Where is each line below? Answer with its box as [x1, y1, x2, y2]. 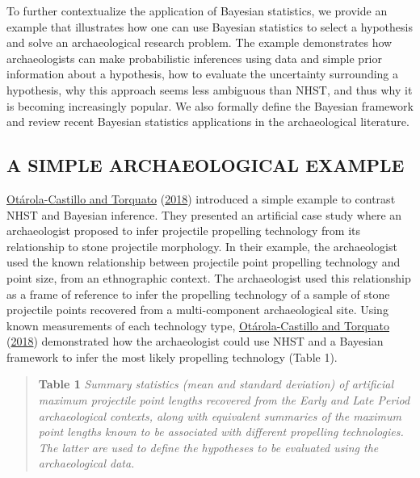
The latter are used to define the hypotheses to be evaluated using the [38, 438, 379, 455]
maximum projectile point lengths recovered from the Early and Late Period [38, 392, 410, 409]
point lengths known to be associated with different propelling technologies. [38, 423, 404, 440]
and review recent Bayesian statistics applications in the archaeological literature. [6, 113, 409, 130]
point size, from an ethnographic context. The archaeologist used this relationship [6, 269, 411, 286]
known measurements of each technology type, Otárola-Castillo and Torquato [6, 317, 390, 333]
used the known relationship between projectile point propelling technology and [6, 254, 401, 270]
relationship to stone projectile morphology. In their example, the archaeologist [6, 237, 397, 254]
